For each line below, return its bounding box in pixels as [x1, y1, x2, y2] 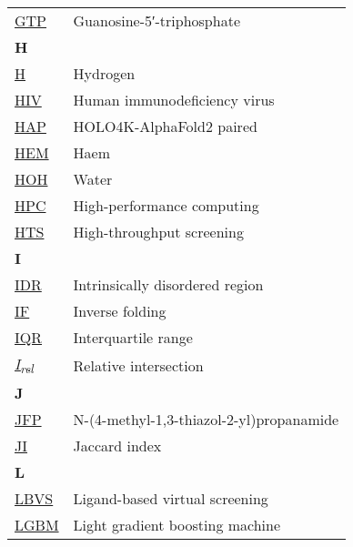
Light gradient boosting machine [73, 514, 281, 536]
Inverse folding [73, 300, 166, 321]
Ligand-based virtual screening [73, 488, 268, 510]
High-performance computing [73, 195, 259, 216]
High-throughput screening [73, 221, 244, 242]
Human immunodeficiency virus [73, 89, 275, 110]
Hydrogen [73, 63, 136, 84]
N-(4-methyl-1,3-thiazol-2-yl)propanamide [73, 409, 339, 431]
